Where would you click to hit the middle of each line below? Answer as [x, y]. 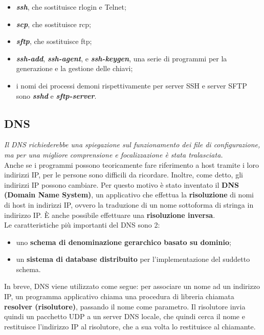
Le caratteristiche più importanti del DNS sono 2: [82, 225]
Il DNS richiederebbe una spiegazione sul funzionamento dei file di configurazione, [132, 144]
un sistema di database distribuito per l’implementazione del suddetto [133, 259]
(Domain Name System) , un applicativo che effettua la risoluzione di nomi [129, 195]
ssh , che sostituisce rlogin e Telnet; [71, 7]
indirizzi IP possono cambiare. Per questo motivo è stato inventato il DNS [122, 184]
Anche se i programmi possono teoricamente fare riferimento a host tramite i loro [131, 164]
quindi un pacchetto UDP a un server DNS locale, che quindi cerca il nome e [125, 316]
